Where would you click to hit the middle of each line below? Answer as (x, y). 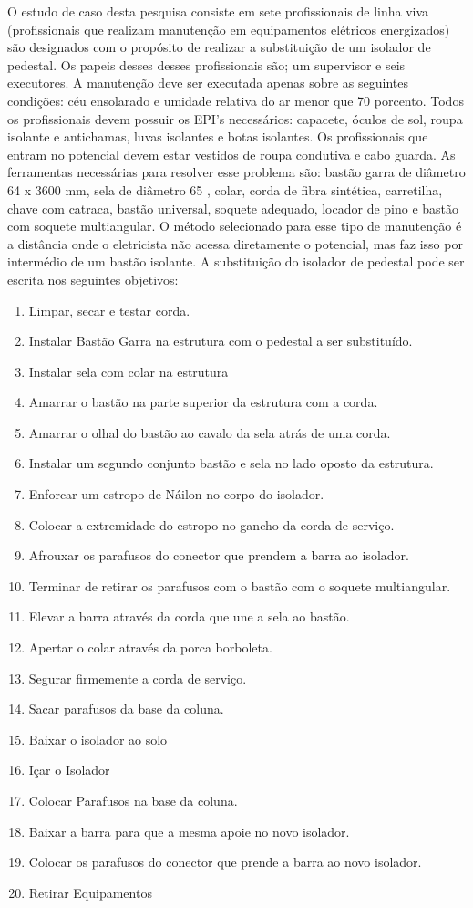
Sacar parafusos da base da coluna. (126, 709)
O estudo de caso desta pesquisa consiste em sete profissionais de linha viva (218, 11)
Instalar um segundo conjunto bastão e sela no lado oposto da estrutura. (231, 463)
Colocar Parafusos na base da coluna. (133, 800)
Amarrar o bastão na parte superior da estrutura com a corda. (203, 402)
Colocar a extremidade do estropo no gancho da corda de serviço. (211, 524)
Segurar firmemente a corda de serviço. (138, 678)
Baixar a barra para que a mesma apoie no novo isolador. (189, 831)
